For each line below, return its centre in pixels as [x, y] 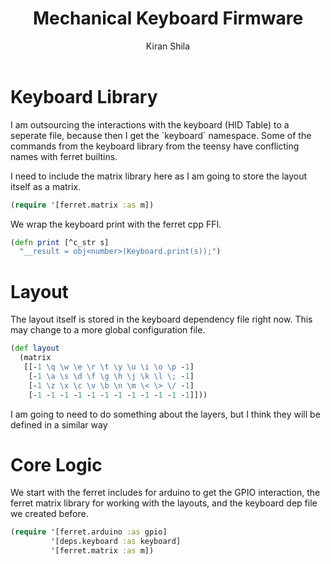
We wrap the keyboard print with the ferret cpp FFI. [116, 224]
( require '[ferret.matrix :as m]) [82, 205]
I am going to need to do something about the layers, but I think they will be [165, 414]
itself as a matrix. [46, 186]
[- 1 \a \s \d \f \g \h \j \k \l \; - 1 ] [111, 376]
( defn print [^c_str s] [60, 242]
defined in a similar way [59, 424]
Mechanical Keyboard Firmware [168, 18]
